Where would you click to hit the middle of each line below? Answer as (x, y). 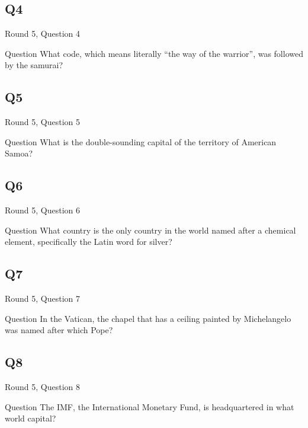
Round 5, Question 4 (43, 33)
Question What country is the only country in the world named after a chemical (150, 230)
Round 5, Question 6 (43, 210)
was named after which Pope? (59, 330)
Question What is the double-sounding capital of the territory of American (141, 141)
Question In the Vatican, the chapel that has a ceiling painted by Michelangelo (148, 318)
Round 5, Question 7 (43, 298)
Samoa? (19, 153)
